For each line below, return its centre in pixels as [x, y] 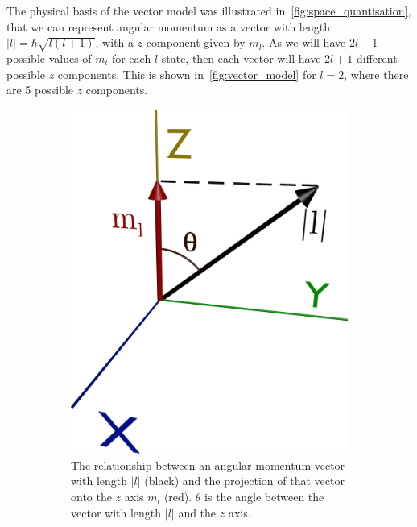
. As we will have [304, 42]
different [377, 58]
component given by [196, 42]
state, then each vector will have [241, 58]
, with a [114, 42]
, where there [376, 74]
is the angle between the [264, 496]
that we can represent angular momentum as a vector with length [168, 26]
